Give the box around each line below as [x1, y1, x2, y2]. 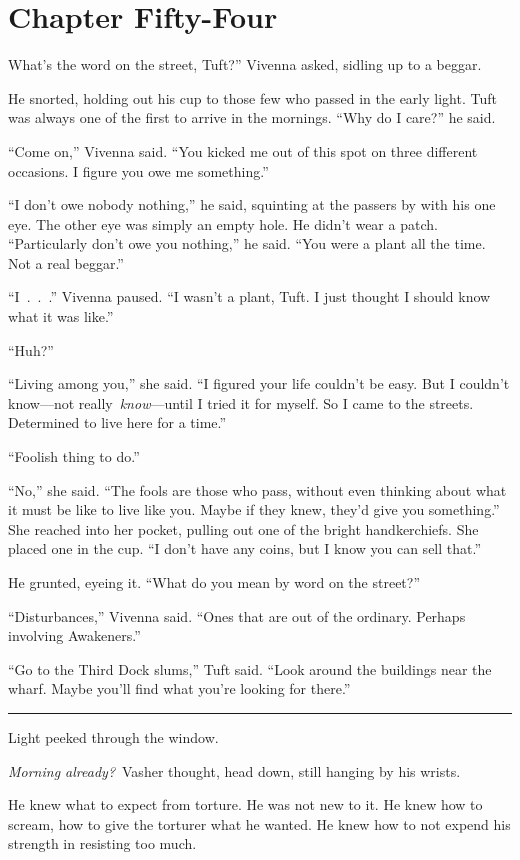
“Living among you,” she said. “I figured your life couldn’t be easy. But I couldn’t [8, 373, 510, 394]
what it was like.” [8, 306, 114, 327]
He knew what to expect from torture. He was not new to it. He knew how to [8, 794, 483, 815]
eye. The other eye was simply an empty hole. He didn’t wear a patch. [8, 213, 438, 234]
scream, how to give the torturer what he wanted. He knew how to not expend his [8, 813, 511, 834]
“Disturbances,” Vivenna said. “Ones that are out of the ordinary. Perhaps [8, 605, 466, 626]
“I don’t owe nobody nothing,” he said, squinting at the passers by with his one [8, 194, 496, 215]
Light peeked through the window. [8, 726, 219, 747]
